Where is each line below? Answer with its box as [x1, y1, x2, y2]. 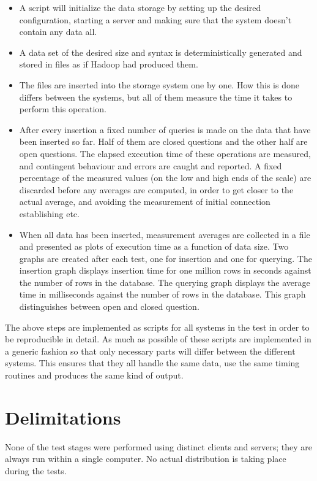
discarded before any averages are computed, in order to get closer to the [19, 183, 294, 196]
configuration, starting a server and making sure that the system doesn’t [19, 13, 292, 26]
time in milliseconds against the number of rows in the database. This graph [19, 288, 306, 301]
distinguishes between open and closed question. [19, 300, 200, 313]
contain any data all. [19, 25, 97, 38]
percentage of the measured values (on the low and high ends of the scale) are [19, 171, 311, 184]
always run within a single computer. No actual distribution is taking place [5, 452, 286, 465]
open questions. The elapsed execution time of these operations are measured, [19, 147, 311, 160]
